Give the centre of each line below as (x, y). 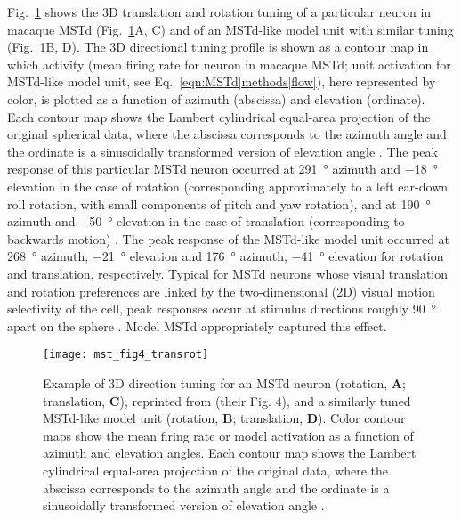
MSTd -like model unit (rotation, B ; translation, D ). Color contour (224, 418)
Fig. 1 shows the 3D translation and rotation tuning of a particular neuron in (219, 12)
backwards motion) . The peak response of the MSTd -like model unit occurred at (229, 238)
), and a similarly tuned (346, 400)
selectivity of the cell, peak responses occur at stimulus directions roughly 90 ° (222, 309)
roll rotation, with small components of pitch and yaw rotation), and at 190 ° (219, 203)
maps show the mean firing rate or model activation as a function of (228, 435)
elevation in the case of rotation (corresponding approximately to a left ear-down (228, 186)
